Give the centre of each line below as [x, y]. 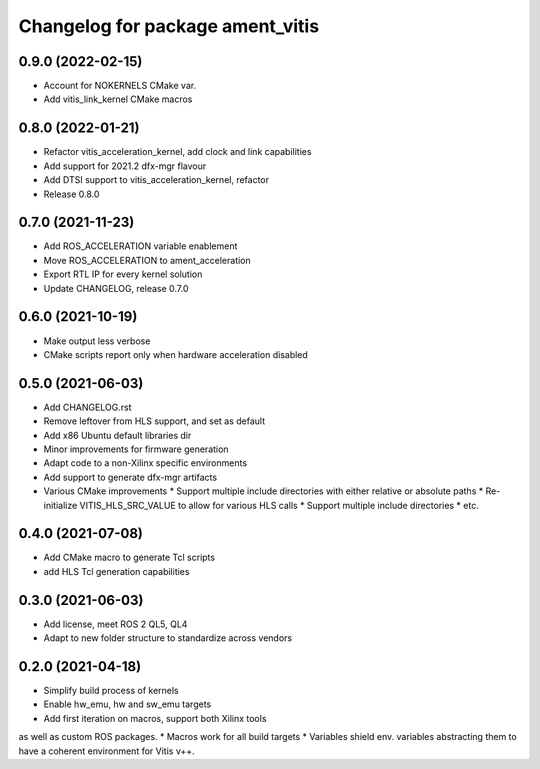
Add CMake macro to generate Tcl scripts [129, 557]
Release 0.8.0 [71, 194]
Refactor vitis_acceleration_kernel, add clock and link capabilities [177, 152]
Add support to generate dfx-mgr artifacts [130, 477]
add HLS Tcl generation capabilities [116, 571]
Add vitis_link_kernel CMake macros [118, 99]
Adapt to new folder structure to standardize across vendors [168, 638]
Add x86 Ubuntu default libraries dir [117, 435]
